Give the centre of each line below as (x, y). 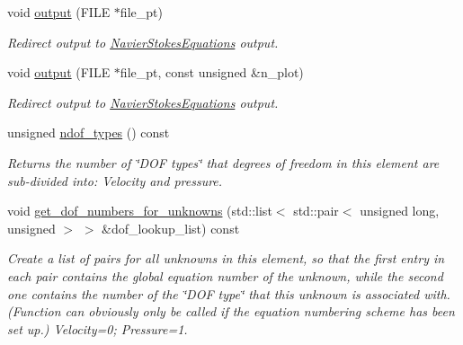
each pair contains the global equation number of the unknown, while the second (225, 275)
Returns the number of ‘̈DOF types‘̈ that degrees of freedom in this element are (223, 162)
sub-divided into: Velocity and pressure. (115, 180)
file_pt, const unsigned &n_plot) (212, 72)
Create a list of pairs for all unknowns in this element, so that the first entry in (226, 258)
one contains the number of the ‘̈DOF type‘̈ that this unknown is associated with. (229, 293)
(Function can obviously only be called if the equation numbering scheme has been (231, 311)
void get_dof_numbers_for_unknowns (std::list (140, 211)
